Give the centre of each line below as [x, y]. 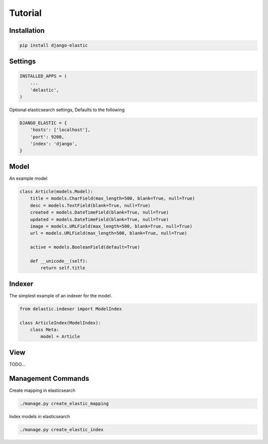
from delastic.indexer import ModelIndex [71, 309]
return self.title [63, 268]
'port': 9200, [47, 137]
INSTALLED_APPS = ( [43, 76]
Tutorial [26, 13]
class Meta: [45, 330]
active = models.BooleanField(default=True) [85, 247]
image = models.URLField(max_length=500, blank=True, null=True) [111, 226]
